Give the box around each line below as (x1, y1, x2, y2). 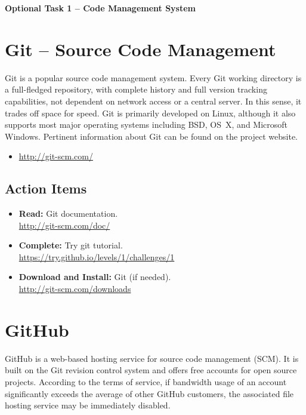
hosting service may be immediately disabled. (5, 399, 171, 411)
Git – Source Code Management (5, 36, 276, 61)
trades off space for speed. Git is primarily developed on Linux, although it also (5, 106, 296, 119)
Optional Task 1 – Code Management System (5, 2, 196, 14)
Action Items (5, 179, 87, 198)
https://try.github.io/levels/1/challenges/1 (18, 250, 175, 263)
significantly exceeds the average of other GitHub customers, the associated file (5, 387, 294, 399)
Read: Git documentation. (18, 207, 118, 220)
